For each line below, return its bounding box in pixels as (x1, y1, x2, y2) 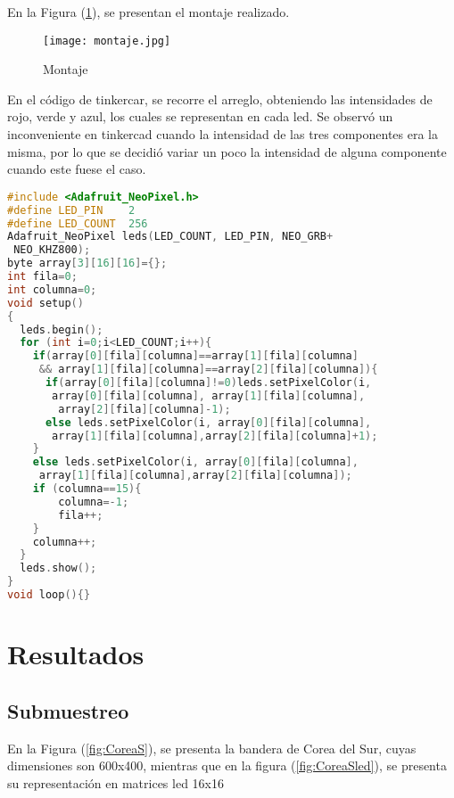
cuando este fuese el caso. (7, 160, 146, 178)
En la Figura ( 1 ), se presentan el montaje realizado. (7, 3, 290, 21)
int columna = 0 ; (7, 283, 97, 296)
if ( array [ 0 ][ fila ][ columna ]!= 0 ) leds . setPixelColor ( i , (45, 376, 372, 390)
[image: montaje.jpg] (43, 34, 171, 47)
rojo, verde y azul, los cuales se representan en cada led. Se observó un (7, 107, 393, 126)
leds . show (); (20, 562, 97, 575)
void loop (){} (7, 588, 91, 602)
